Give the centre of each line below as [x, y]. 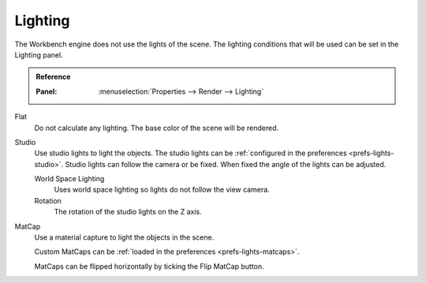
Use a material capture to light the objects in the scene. [124, 237]
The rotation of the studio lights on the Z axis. [128, 212]
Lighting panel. [39, 54]
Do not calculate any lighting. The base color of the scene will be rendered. [157, 128]
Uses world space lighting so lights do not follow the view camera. [162, 190]
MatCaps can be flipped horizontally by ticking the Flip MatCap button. [149, 266]
